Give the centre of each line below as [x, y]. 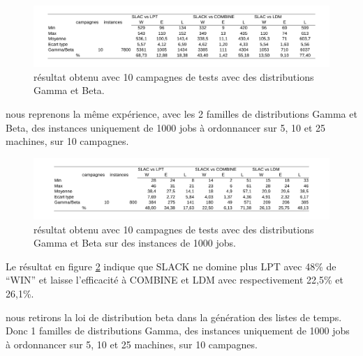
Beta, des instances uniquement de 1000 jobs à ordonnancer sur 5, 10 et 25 [165, 127]
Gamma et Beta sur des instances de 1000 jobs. [135, 243]
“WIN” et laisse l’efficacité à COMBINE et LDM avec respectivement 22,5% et [175, 280]
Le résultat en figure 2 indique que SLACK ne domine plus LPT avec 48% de [171, 266]
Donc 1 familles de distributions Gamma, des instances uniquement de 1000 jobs [178, 331]
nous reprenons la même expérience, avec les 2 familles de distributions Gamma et [181, 113]
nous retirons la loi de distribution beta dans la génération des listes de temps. [174, 317]
